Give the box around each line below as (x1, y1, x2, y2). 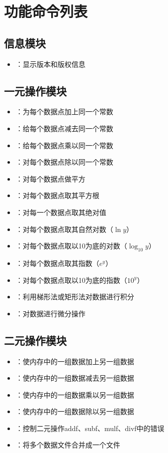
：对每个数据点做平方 (15, 173, 85, 184)
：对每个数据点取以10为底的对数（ (15, 240, 127, 251)
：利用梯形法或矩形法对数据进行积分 (15, 291, 134, 302)
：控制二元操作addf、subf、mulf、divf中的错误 (15, 423, 165, 433)
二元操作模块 (4, 332, 67, 348)
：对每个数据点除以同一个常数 (15, 157, 113, 167)
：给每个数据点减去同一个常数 (15, 123, 113, 133)
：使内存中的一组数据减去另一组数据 (15, 373, 134, 383)
